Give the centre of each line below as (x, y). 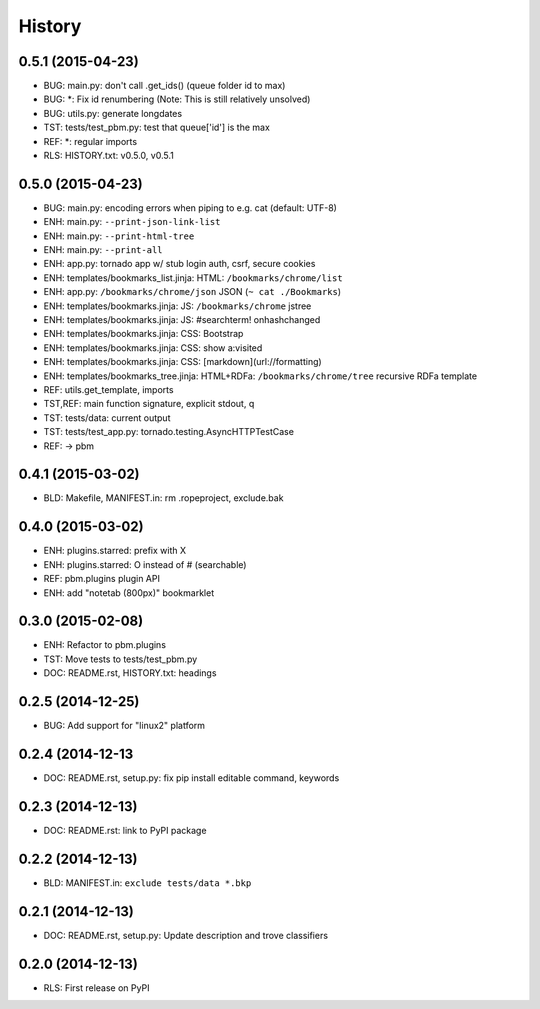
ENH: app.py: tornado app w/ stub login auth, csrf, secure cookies (179, 264)
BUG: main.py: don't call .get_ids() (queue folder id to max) (164, 86)
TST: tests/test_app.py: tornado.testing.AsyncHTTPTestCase (169, 432)
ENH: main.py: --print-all (103, 250)
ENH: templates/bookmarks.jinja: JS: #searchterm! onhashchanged (182, 320)
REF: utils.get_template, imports (108, 389)
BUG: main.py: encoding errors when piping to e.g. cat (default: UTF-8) (190, 207)
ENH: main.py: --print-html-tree (119, 236)
